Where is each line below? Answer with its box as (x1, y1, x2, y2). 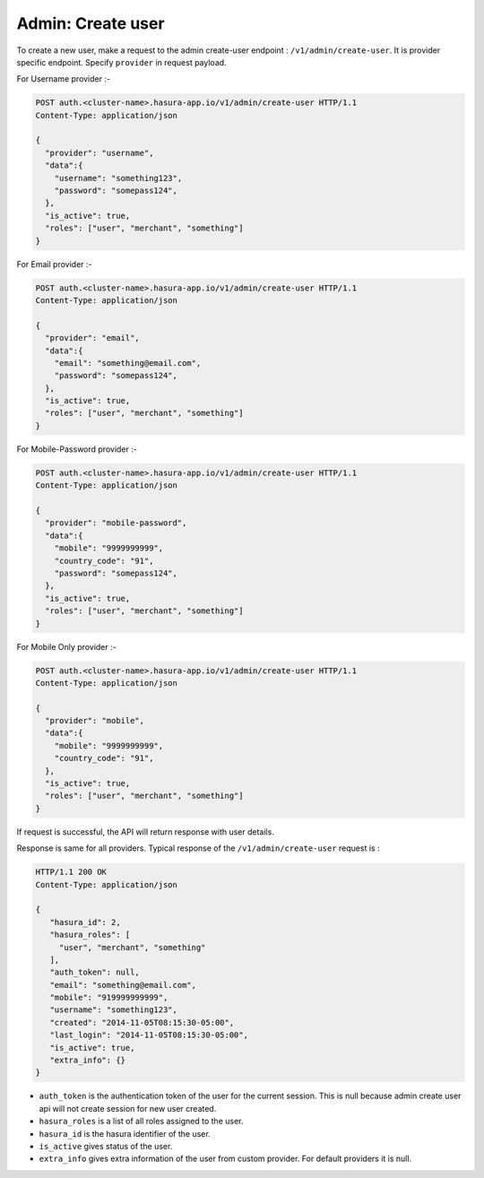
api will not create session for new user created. (39, 1103, 217, 1113)
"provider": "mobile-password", (45, 518, 187, 528)
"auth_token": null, (49, 967, 141, 977)
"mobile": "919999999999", (49, 992, 169, 1003)
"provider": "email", (45, 333, 141, 343)
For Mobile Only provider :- (16, 641, 117, 652)
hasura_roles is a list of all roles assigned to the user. (39, 1116, 244, 1127)
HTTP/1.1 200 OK (35, 867, 108, 878)
